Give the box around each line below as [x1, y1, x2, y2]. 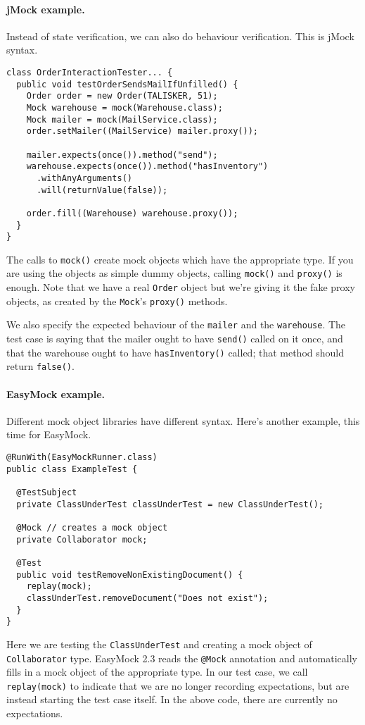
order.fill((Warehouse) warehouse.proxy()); [26, 208, 238, 218]
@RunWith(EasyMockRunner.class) [6, 452, 158, 463]
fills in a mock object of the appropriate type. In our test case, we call [6, 664, 308, 679]
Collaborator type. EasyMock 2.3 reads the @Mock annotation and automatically [6, 650, 357, 665]
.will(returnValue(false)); [36, 185, 168, 195]
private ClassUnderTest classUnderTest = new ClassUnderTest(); [16, 499, 324, 509]
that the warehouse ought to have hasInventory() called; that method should [6, 345, 344, 359]
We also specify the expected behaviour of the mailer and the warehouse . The [6, 317, 346, 332]
